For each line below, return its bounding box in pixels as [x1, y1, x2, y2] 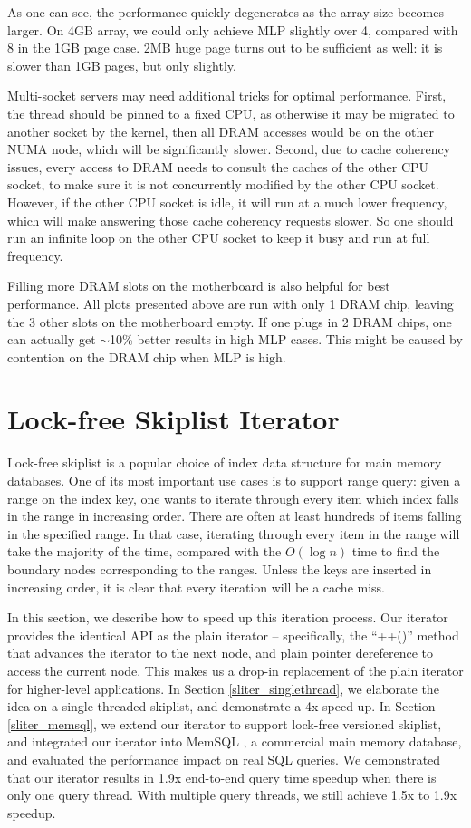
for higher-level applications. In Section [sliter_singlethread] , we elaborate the [7, 679, 439, 698]
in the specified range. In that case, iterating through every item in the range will [7, 524, 460, 543]
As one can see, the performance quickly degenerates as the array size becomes [7, 3, 445, 21]
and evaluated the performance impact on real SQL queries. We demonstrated [7, 749, 441, 768]
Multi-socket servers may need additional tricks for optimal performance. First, [7, 86, 447, 105]
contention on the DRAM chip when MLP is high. [7, 347, 286, 366]
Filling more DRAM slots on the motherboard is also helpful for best [7, 276, 390, 295]
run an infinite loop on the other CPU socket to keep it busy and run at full [7, 228, 430, 247]
